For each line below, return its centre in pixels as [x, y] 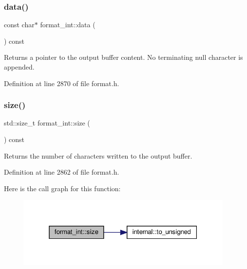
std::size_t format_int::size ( [47, 123]
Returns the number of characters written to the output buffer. [98, 155]
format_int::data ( [68, 25]
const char [19, 25]
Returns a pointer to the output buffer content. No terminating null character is [123, 57]
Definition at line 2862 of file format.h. [62, 172]
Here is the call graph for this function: [62, 188]
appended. [19, 67]
